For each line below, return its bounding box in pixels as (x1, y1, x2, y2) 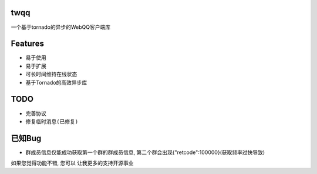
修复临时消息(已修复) (25, 118, 79, 125)
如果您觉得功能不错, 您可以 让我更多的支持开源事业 (11, 159, 134, 167)
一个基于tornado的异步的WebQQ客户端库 (11, 24, 111, 31)
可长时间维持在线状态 (25, 71, 77, 78)
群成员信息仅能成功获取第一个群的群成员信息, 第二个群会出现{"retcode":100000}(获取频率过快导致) (25, 149, 265, 156)
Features (11, 39, 44, 49)
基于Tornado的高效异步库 (25, 79, 87, 86)
